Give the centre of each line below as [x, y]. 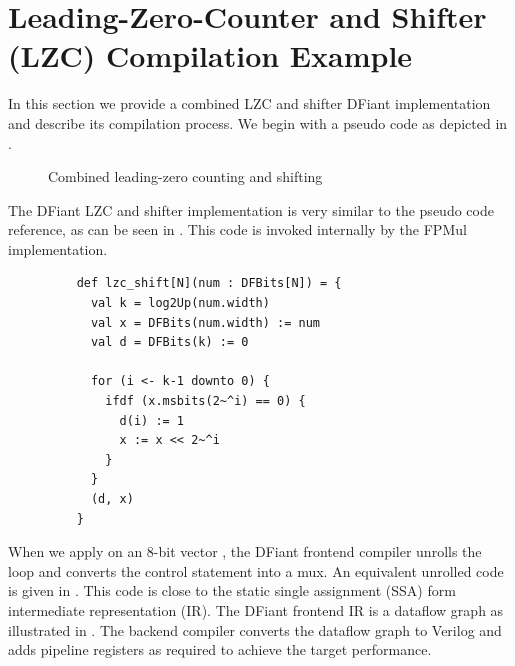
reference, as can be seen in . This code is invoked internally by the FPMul [237, 229]
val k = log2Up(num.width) [180, 303]
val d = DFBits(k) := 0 [169, 342]
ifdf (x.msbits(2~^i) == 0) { [205, 401]
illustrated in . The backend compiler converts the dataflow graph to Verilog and [255, 629]
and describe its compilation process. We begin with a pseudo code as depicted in [258, 122]
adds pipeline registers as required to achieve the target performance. [220, 649]
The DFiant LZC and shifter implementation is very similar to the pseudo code [251, 209]
